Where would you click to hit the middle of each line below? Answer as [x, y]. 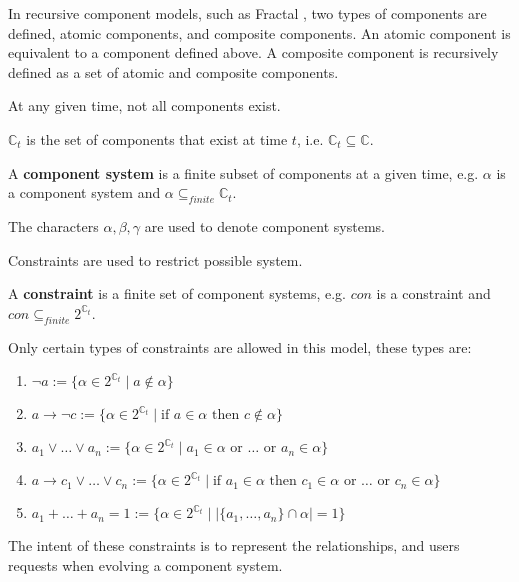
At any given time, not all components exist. [144, 105]
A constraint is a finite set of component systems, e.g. [177, 293]
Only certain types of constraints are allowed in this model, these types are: [240, 346]
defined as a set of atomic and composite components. [173, 71]
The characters [53, 225]
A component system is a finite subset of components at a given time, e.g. [243, 172]
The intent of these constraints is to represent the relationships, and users [234, 545]
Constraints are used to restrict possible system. [155, 259]
